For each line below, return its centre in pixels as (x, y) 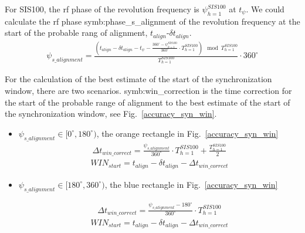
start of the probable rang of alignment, (76, 33)
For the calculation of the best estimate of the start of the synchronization (138, 79)
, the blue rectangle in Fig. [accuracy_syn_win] (191, 184)
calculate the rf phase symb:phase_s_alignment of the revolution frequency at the (152, 21)
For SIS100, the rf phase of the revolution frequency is (102, 9)
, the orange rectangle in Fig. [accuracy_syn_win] (187, 133)
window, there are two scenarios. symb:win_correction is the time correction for (148, 91)
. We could (265, 9)
